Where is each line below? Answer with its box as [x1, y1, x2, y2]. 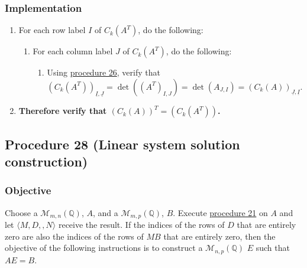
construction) [5, 152, 88, 170]
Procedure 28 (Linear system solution [5, 135, 240, 153]
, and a [92, 206, 118, 218]
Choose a [5, 206, 38, 218]
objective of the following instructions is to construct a [5, 241, 203, 254]
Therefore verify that [18, 104, 107, 117]
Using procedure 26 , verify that [47, 66, 160, 79]
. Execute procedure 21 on [173, 206, 268, 218]
